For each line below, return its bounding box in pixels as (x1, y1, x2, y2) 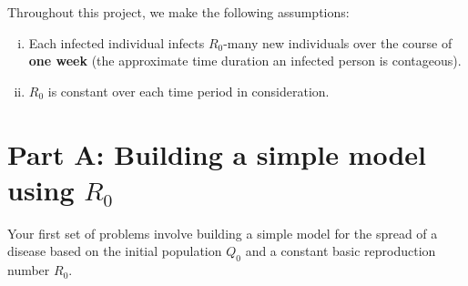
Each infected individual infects (28, 33, 205, 52)
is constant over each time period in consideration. (47, 81, 330, 100)
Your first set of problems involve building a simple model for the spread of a (7, 223, 438, 242)
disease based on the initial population (7, 241, 222, 260)
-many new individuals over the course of (223, 33, 453, 52)
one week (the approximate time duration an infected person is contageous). (28, 51, 462, 70)
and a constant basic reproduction (245, 241, 436, 260)
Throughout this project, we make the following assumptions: (7, 3, 350, 21)
